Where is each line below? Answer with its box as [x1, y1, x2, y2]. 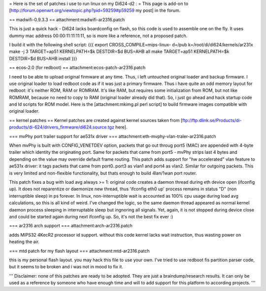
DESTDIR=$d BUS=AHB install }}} [9, 55, 77, 61]
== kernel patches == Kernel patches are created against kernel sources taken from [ [9, 117, 183, 123]
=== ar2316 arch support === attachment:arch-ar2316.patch [9, 223, 133, 229]
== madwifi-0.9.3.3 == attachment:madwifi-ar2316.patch [9, 16, 125, 22]
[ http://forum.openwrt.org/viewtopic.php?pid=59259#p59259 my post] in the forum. [9, 7, 181, 13]
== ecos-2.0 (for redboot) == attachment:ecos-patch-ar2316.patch [9, 65, 146, 71]
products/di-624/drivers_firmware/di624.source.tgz [9, 124, 114, 130]
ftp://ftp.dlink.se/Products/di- [182, 117, 242, 123]
